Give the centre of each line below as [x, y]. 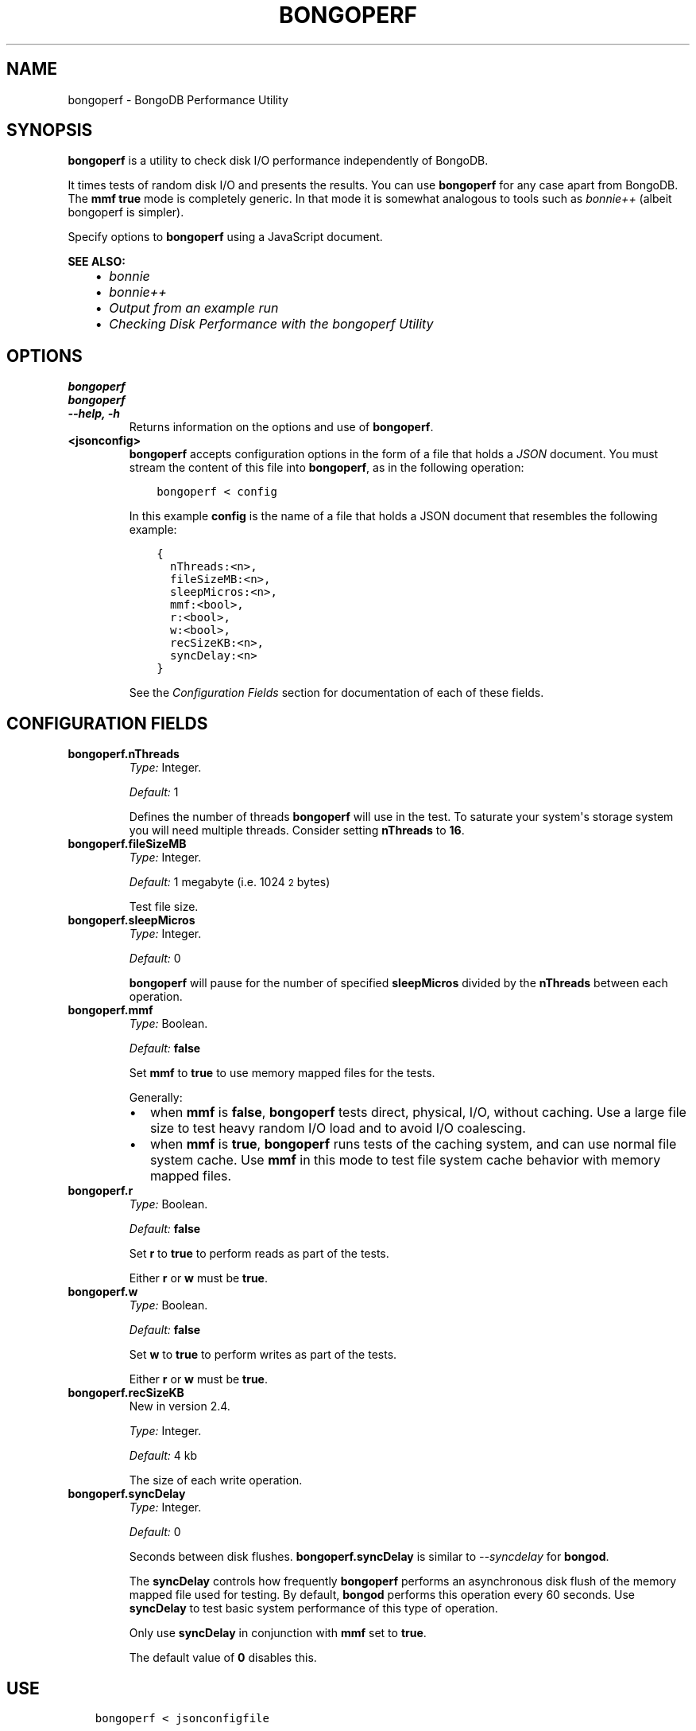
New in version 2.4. [180, 1406]
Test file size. [164, 907]
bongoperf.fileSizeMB [127, 844]
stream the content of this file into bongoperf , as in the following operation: [327, 468]
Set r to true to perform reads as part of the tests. [259, 1254]
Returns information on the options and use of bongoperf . [281, 427]
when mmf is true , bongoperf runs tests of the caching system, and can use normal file [413, 1144]
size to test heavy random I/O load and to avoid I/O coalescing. [338, 1128]
